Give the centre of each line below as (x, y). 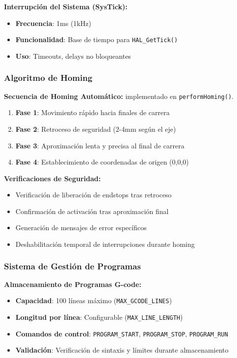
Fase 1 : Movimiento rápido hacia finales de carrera (92, 112)
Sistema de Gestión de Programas (72, 266)
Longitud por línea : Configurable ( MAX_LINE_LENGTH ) (99, 317)
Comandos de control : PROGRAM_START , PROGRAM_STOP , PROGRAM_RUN (122, 333)
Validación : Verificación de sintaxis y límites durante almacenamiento (122, 350)
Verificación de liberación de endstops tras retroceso (93, 195)
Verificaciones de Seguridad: (53, 178)
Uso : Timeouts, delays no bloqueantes (73, 56)
